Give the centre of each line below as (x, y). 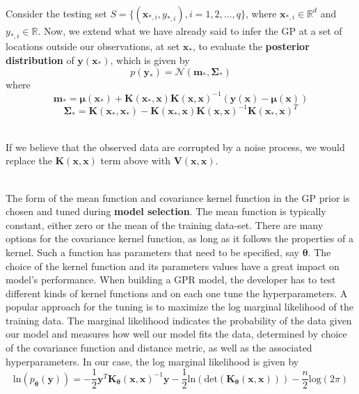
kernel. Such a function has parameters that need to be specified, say (152, 252)
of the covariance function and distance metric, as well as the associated (159, 348)
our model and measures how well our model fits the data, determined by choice (176, 334)
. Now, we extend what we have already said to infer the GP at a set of (190, 30)
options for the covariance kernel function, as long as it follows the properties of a (179, 238)
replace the (29, 160)
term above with (135, 160)
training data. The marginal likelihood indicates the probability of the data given (179, 320)
